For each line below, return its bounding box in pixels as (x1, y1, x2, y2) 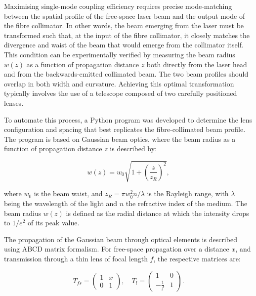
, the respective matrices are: (153, 254, 241, 264)
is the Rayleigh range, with (147, 188, 229, 199)
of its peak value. (27, 217, 80, 228)
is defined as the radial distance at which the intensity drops (66, 208, 249, 218)
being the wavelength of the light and (4, 198, 118, 209)
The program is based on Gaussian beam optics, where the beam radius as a (4, 133, 236, 144)
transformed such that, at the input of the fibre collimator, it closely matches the (4, 30, 250, 40)
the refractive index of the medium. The (126, 198, 248, 209)
